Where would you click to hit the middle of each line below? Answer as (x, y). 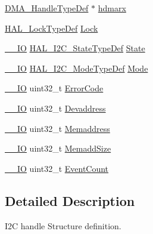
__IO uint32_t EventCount (57, 168)
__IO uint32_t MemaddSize (58, 148)
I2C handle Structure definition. (63, 225)
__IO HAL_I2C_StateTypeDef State (75, 48)
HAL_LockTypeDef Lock (51, 28)
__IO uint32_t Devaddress (55, 108)
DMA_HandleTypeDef (47, 8)
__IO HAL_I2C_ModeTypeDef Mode (76, 68)
